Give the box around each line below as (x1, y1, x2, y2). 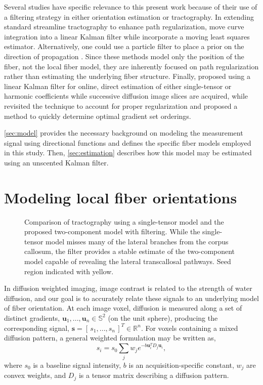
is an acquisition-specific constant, (128, 359, 234, 370)
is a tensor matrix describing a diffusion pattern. (78, 370, 229, 380)
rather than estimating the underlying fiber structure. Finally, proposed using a (4, 71, 250, 81)
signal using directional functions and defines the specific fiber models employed (4, 137, 251, 148)
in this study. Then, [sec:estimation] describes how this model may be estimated (4, 147, 252, 158)
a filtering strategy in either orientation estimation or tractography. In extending (4, 11, 254, 22)
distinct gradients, (4, 312, 60, 323)
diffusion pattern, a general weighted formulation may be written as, (4, 332, 216, 343)
